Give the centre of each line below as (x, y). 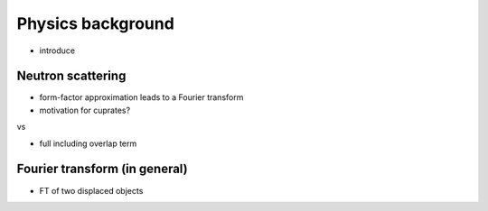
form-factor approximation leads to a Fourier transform (141, 97)
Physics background (96, 23)
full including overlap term (88, 143)
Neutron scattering (71, 76)
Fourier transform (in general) (103, 169)
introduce (57, 50)
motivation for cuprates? (85, 110)
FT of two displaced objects (91, 190)
